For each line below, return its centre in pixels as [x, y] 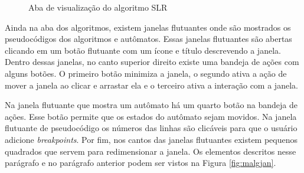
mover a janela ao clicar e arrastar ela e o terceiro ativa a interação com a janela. [151, 85]
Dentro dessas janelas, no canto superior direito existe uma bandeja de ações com [152, 62]
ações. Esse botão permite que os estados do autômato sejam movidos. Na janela [151, 116]
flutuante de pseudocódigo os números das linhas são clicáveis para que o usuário [151, 128]
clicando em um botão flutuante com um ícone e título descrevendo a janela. [143, 50]
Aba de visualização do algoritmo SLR [98, 7]
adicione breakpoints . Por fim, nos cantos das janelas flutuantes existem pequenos [151, 139]
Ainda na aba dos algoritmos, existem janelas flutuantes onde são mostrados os [148, 27]
